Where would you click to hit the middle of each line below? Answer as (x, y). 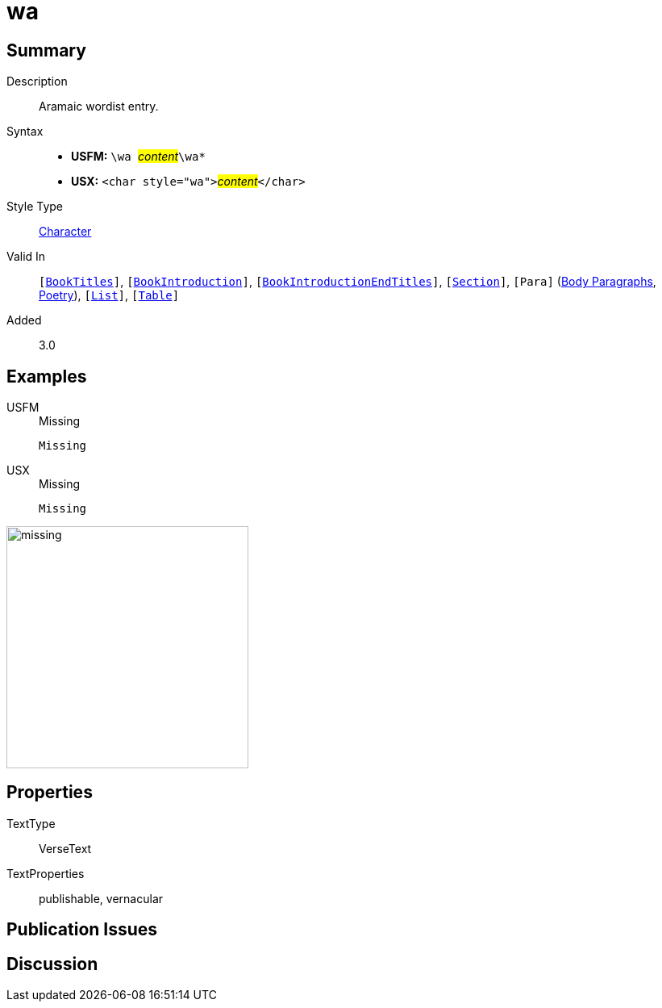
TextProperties (46, 873)
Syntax (25, 132)
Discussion (52, 964)
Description (37, 82)
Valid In (26, 257)
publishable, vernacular (101, 898)
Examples (47, 376)
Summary (46, 50)
